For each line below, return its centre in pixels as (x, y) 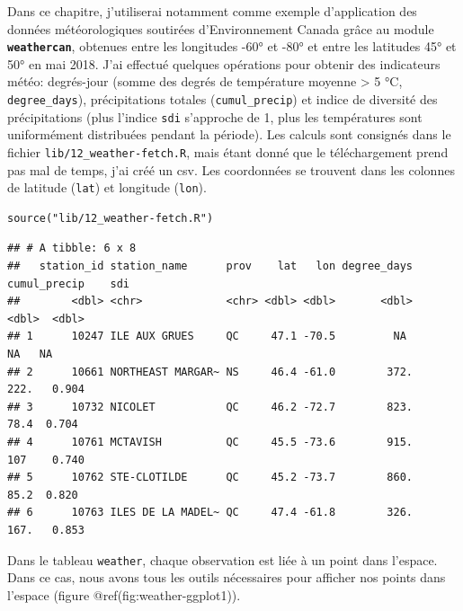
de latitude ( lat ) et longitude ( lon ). (107, 187)
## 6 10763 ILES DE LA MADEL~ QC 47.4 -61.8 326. (210, 513)
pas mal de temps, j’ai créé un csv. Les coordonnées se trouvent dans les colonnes (231, 169)
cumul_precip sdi (69, 283)
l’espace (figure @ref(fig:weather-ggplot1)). (124, 594)
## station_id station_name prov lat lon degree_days (210, 266)
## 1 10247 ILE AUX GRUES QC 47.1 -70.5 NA (207, 336)
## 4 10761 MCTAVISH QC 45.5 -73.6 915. (210, 442)
